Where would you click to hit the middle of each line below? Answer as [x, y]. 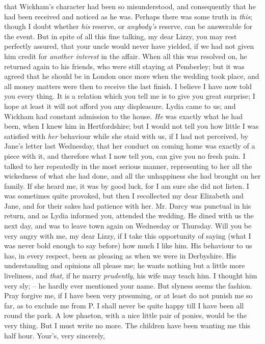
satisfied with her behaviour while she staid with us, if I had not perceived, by [126, 136]
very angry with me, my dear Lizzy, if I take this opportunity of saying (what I [128, 235]
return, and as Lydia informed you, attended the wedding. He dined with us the [129, 216]
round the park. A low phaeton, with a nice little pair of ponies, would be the [125, 315]
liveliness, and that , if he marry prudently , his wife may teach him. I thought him [131, 276]
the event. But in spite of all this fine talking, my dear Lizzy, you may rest [121, 36]
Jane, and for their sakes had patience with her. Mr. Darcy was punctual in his [128, 205]
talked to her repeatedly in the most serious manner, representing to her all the [128, 166]
